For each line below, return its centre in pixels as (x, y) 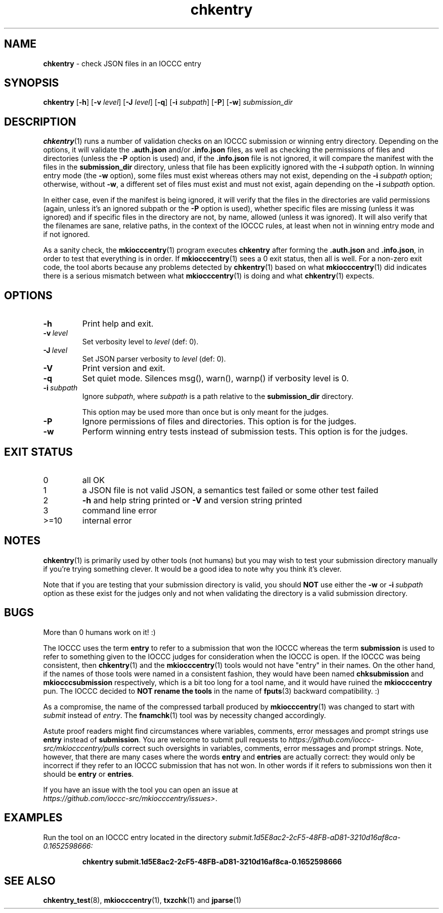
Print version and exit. (124, 368)
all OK (93, 480)
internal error (107, 520)
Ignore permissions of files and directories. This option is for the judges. (219, 422)
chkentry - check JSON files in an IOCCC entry (122, 63)
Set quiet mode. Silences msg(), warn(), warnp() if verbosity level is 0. (215, 379)
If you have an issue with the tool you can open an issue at (141, 789)
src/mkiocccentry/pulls (81, 748)
